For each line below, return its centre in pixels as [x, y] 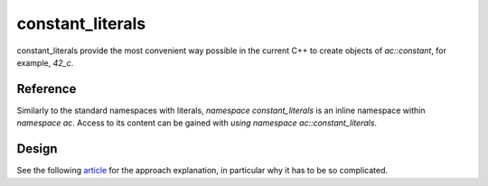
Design [37, 149]
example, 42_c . [45, 62]
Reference [47, 89]
